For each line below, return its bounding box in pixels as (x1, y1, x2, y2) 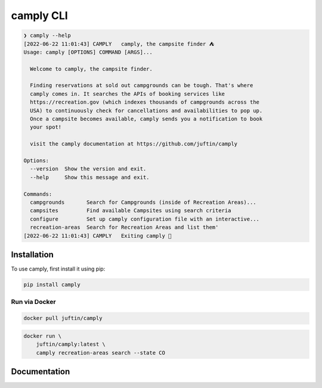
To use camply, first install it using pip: (11, 265, 106, 272)
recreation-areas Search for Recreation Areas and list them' (30, 224, 219, 231)
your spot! (30, 124, 62, 131)
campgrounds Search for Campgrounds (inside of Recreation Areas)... (30, 198, 256, 206)
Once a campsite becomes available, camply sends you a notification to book (30, 116, 263, 122)
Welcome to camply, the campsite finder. (30, 66, 153, 72)
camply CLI (11, 9, 68, 22)
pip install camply (23, 281, 80, 288)
